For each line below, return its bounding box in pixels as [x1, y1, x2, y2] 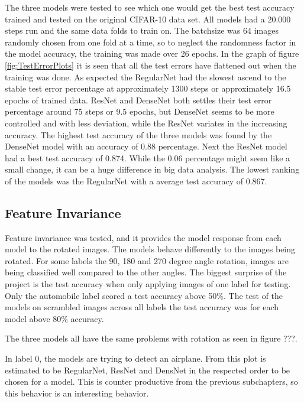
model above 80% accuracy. [5, 312, 104, 324]
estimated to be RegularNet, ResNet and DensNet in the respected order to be [5, 363, 290, 376]
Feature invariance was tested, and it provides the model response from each [5, 231, 282, 243]
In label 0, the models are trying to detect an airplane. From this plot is [5, 352, 266, 365]
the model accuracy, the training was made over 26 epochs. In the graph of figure [5, 47, 299, 60]
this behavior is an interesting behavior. [5, 386, 149, 399]
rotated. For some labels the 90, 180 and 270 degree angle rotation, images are [5, 254, 289, 266]
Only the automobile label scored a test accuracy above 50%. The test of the [5, 289, 283, 301]
